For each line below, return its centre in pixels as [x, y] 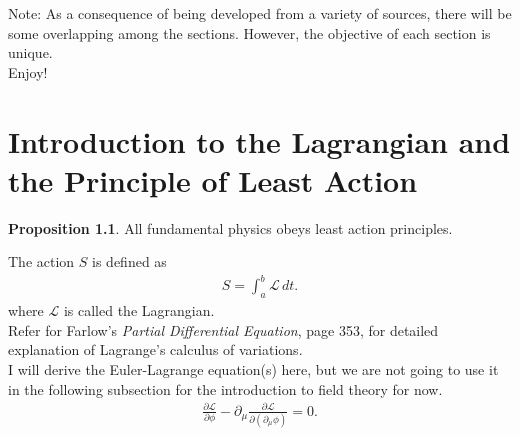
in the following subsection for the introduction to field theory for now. [225, 388]
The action [41, 261]
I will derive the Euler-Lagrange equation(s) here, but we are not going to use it [253, 368]
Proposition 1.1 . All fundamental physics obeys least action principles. [230, 227]
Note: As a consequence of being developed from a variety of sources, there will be [260, 13]
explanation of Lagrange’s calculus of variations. [155, 349]
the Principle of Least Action [213, 179]
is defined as [129, 261]
